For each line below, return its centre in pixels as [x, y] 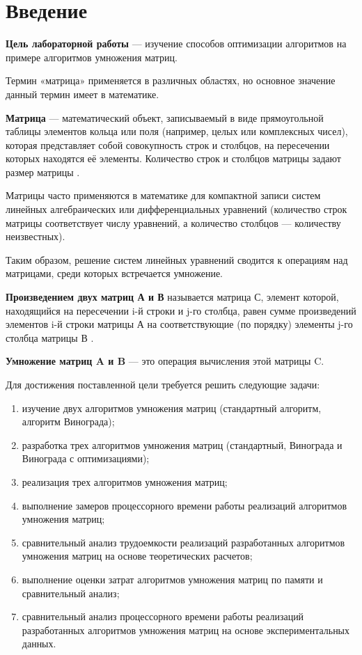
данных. [39, 644]
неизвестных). [36, 236]
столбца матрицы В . [50, 337]
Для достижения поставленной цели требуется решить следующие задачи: [163, 384]
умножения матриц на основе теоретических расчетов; [137, 556]
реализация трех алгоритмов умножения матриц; [125, 481]
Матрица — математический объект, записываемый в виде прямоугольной [165, 117]
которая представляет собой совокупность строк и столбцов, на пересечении [168, 144]
